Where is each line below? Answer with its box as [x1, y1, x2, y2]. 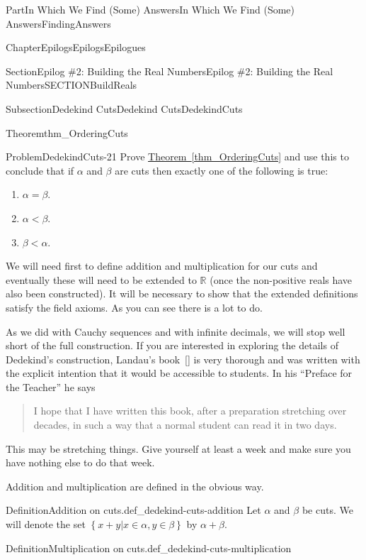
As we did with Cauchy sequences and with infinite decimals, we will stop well [6, 324, 345, 339]
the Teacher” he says [6, 379, 96, 394]
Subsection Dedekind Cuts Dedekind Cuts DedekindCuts [6, 101, 243, 116]
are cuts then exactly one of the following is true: [115, 163, 328, 177]
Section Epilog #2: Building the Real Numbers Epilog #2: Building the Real [6, 63, 333, 78]
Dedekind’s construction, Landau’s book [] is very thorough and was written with [6, 351, 360, 366]
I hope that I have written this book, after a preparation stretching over [33, 403, 347, 418]
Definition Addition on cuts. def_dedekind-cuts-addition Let [6, 503, 261, 517]
